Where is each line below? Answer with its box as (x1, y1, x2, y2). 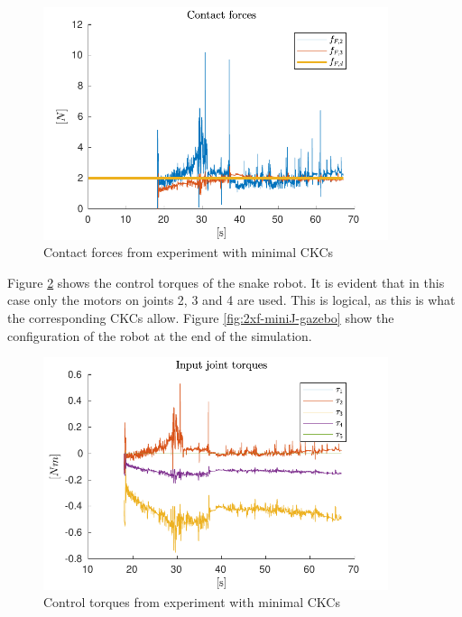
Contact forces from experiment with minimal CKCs (43, 243, 334, 262)
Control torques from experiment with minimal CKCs (43, 593, 340, 612)
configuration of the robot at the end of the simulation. (7, 326, 312, 345)
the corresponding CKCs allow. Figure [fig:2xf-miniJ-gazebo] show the (7, 308, 394, 327)
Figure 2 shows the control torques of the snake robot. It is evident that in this (7, 272, 445, 291)
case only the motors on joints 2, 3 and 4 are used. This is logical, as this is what (7, 290, 456, 309)
